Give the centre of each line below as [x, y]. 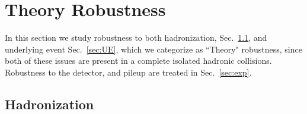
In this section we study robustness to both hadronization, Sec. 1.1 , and [136, 38]
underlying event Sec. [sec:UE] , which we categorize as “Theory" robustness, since [153, 49]
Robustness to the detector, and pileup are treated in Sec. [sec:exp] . [128, 72]
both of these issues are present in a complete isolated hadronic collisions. [138, 61]
